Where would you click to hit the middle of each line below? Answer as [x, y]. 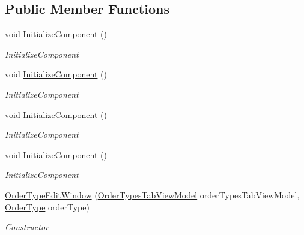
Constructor [27, 227]
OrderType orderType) [47, 207]
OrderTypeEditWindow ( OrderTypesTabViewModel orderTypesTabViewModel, [152, 195]
